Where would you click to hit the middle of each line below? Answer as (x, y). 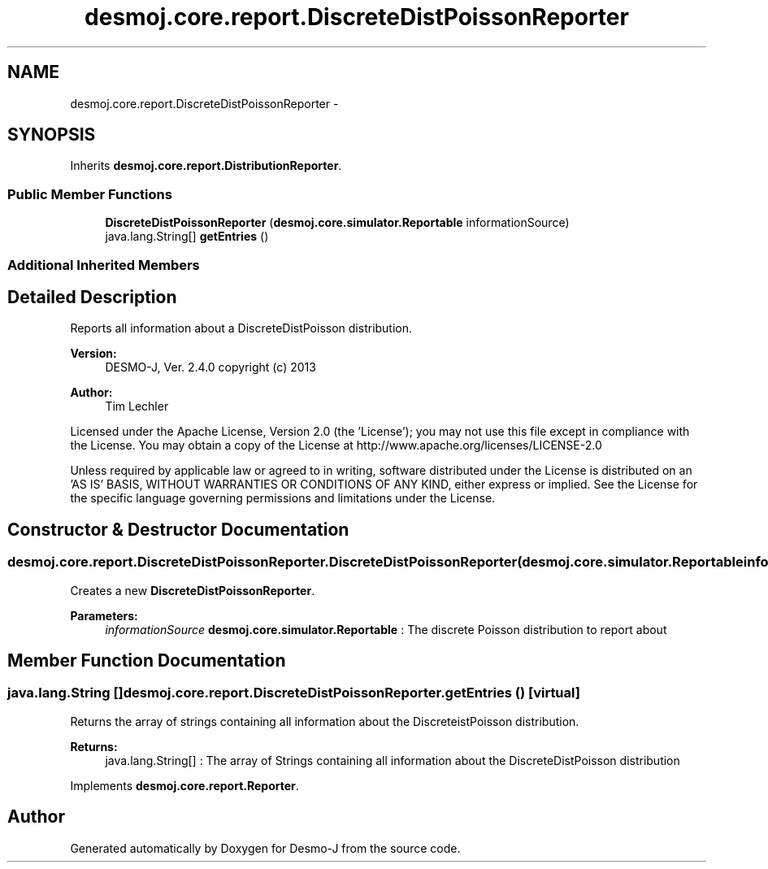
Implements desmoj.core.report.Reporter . (184, 785)
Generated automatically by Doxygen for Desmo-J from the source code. (265, 848)
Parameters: (104, 615)
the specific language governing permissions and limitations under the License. (283, 498)
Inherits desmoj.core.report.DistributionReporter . (206, 166)
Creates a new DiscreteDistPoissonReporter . (193, 590)
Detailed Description (92, 297)
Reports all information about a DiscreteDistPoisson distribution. (241, 328)
